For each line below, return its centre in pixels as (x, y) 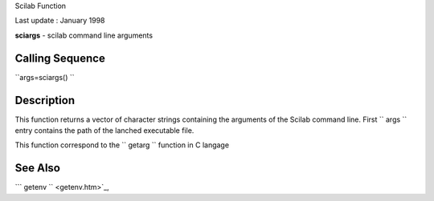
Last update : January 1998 (60, 21)
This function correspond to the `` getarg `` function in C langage (122, 145)
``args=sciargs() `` (45, 77)
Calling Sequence (60, 58)
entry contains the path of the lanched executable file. (104, 130)
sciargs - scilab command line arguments (84, 35)
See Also (37, 168)
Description (45, 100)
